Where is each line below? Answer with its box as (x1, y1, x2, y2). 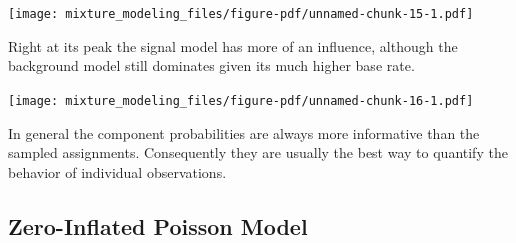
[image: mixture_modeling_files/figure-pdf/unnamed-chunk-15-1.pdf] (8, 7, 474, 21)
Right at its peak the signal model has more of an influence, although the (8, 35, 458, 56)
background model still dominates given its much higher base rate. (8, 55, 415, 76)
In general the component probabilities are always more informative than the (8, 122, 480, 143)
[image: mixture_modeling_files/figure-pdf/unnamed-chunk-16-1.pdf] (8, 93, 474, 108)
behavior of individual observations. (8, 161, 227, 182)
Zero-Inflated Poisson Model (8, 210, 308, 241)
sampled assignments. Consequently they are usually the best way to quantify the (8, 142, 508, 163)
